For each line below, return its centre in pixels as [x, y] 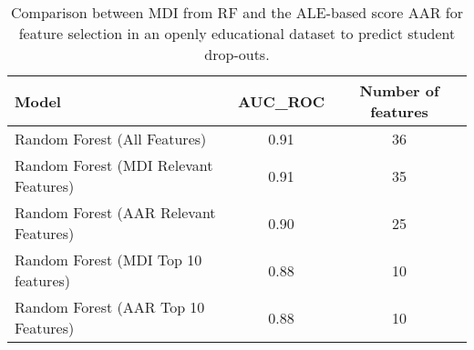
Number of [399, 90]
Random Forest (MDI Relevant [114, 165]
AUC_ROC [281, 101]
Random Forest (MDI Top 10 [108, 260]
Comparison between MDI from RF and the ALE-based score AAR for [237, 12]
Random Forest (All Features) [111, 139]
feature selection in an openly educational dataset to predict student [237, 33]
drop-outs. [237, 54]
